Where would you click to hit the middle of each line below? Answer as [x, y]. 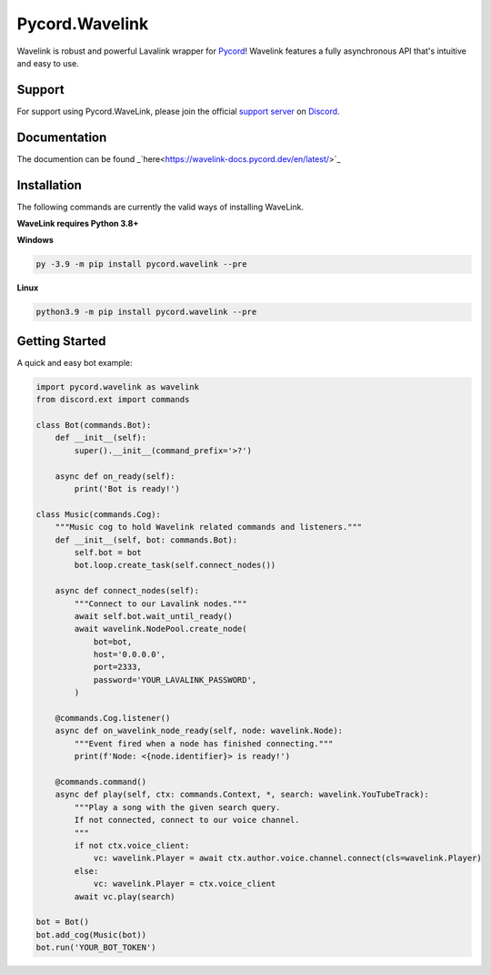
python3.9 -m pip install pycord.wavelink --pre [146, 312]
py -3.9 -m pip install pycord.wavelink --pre [141, 264]
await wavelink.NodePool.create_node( [160, 629]
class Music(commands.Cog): [98, 514]
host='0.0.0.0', [130, 655]
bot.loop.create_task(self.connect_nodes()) [175, 565]
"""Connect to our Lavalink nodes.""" [160, 604]
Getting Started [61, 341]
